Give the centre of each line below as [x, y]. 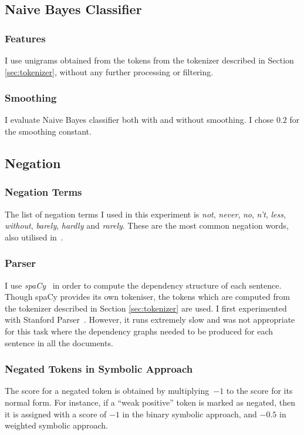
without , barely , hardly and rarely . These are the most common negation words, [147, 225]
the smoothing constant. [48, 131]
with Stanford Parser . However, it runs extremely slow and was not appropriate [150, 319]
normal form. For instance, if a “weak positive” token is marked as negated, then [150, 402]
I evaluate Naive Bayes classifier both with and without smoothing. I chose [139, 120]
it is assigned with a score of [56, 414]
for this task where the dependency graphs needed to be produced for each [139, 331]
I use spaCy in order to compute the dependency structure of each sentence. [143, 285]
